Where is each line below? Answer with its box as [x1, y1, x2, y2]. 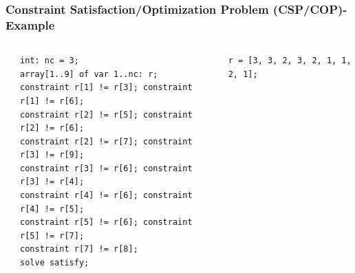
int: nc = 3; [20, 56, 79, 66]
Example [6, 16, 55, 33]
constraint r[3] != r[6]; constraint [20, 163, 193, 173]
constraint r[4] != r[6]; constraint [20, 190, 193, 201]
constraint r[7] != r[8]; [20, 244, 138, 254]
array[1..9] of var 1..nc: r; [20, 69, 158, 79]
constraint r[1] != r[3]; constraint [20, 83, 193, 93]
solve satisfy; [20, 258, 89, 268]
